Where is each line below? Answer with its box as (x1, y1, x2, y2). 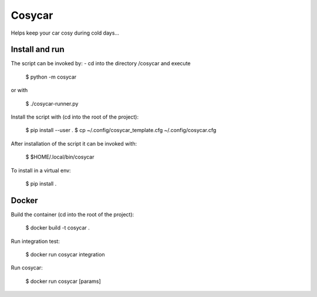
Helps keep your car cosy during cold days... (11, 29, 120, 36)
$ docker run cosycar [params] (25, 278, 101, 285)
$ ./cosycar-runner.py (25, 100, 79, 107)
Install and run (11, 45, 65, 55)
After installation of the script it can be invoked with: (11, 140, 137, 147)
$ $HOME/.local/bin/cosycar (25, 153, 95, 161)
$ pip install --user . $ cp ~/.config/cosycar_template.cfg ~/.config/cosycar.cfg (25, 127, 217, 134)
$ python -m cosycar (25, 73, 77, 80)
